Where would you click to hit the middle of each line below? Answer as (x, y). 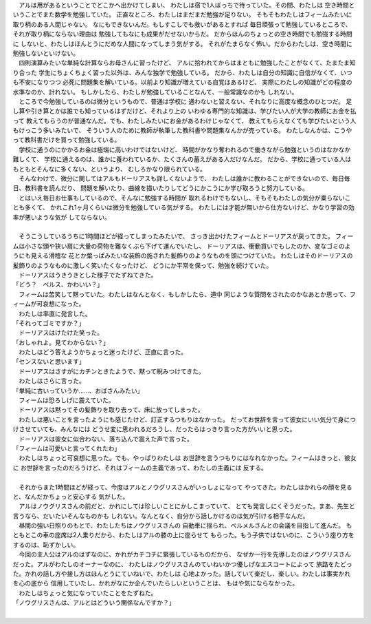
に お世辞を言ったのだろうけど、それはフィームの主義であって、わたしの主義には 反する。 (140, 468)
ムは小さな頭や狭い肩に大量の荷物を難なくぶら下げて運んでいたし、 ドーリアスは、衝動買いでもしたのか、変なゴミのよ (182, 246)
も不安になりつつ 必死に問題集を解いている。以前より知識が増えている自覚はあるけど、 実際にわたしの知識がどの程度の (182, 82)
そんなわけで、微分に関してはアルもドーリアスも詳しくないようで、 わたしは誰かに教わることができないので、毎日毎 (184, 178)
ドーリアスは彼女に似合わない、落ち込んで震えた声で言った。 (106, 439)
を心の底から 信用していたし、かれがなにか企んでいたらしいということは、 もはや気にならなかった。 (156, 583)
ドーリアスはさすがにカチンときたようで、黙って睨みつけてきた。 (112, 371)
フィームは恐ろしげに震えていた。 (66, 400)
